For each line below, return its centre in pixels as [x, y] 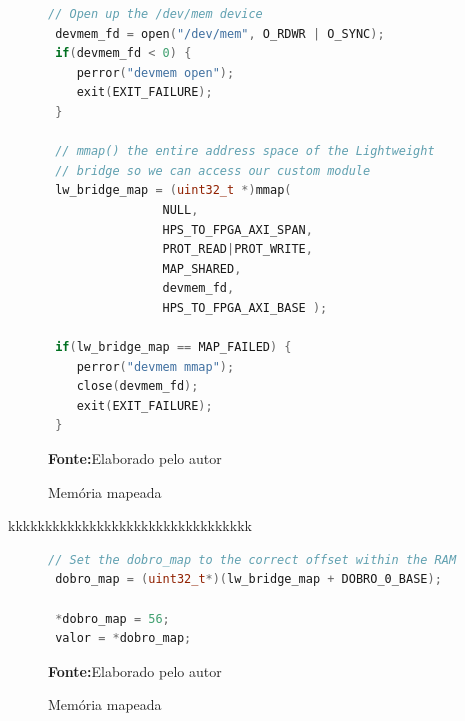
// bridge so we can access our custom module [213, 170]
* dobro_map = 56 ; [112, 618]
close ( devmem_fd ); [137, 386]
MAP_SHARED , [202, 268]
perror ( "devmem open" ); [155, 72]
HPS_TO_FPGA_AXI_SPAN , [237, 229]
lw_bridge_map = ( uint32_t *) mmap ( [173, 190]
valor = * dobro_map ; [123, 638]
